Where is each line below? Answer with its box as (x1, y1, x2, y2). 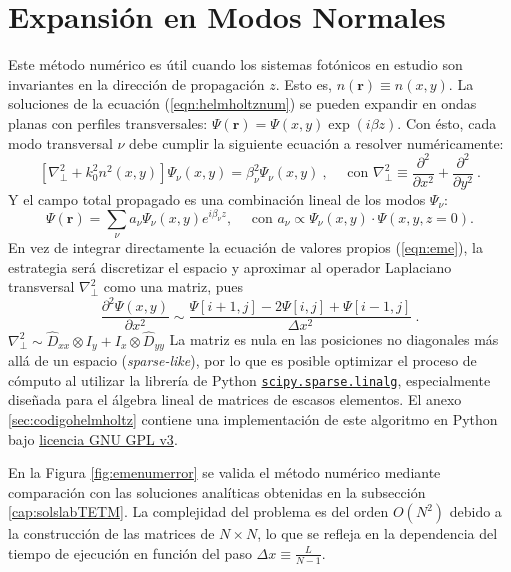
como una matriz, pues (103, 276, 244, 297)
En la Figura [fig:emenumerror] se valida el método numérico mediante (8, 462, 441, 483)
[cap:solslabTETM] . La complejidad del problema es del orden (8, 501, 389, 522)
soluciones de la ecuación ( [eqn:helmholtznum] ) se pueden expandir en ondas (8, 93, 477, 114)
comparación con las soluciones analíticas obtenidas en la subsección (8, 481, 426, 502)
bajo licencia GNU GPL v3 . (8, 428, 178, 449)
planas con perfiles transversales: (8, 112, 208, 133)
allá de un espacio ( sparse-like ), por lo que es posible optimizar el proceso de (8, 350, 477, 371)
